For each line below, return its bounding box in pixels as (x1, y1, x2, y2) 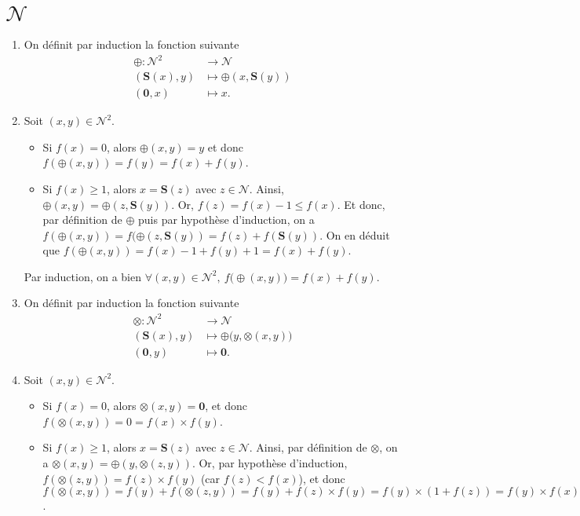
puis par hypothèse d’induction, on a (138, 211, 315, 228)
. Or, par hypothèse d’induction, (192, 455, 348, 471)
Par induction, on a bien (24, 268, 142, 284)
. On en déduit (319, 226, 390, 243)
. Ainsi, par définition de (249, 439, 367, 456)
